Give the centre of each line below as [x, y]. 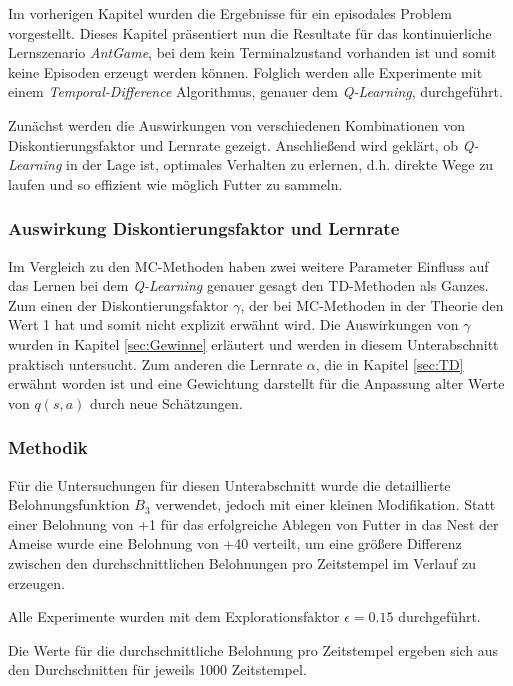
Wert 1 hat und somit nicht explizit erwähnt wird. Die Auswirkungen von [233, 324]
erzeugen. [36, 582]
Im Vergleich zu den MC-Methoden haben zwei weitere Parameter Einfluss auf [248, 265]
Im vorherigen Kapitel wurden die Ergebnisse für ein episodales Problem [230, 13]
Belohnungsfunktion [69, 504]
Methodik [48, 447]
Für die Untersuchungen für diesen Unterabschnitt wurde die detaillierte [229, 484]
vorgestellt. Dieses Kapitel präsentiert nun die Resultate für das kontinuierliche [250, 32]
